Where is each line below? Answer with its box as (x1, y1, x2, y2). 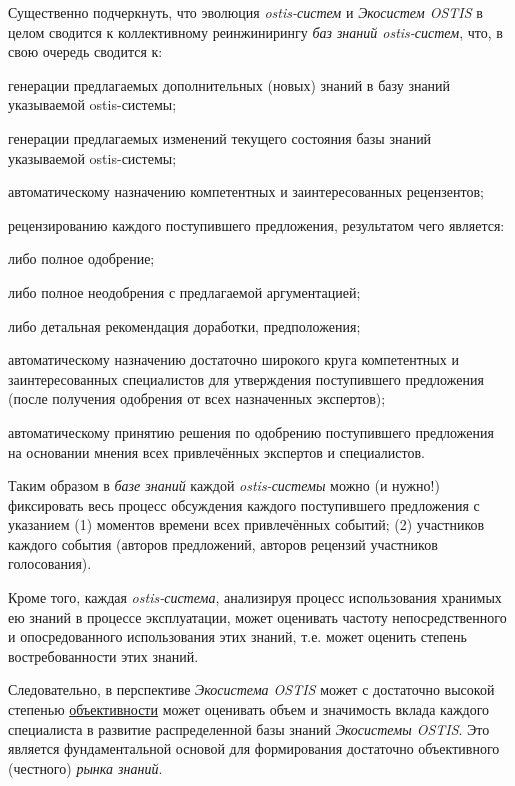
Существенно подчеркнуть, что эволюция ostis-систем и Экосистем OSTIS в (8, 2, 483, 22)
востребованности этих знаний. (8, 645, 199, 666)
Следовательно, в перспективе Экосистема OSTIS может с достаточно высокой (8, 679, 495, 700)
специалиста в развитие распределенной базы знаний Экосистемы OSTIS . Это (8, 718, 490, 739)
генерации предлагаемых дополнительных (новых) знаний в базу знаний (8, 74, 451, 95)
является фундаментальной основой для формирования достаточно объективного (8, 738, 500, 759)
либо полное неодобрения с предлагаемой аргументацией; (8, 281, 361, 302)
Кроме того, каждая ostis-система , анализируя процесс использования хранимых (8, 587, 502, 608)
